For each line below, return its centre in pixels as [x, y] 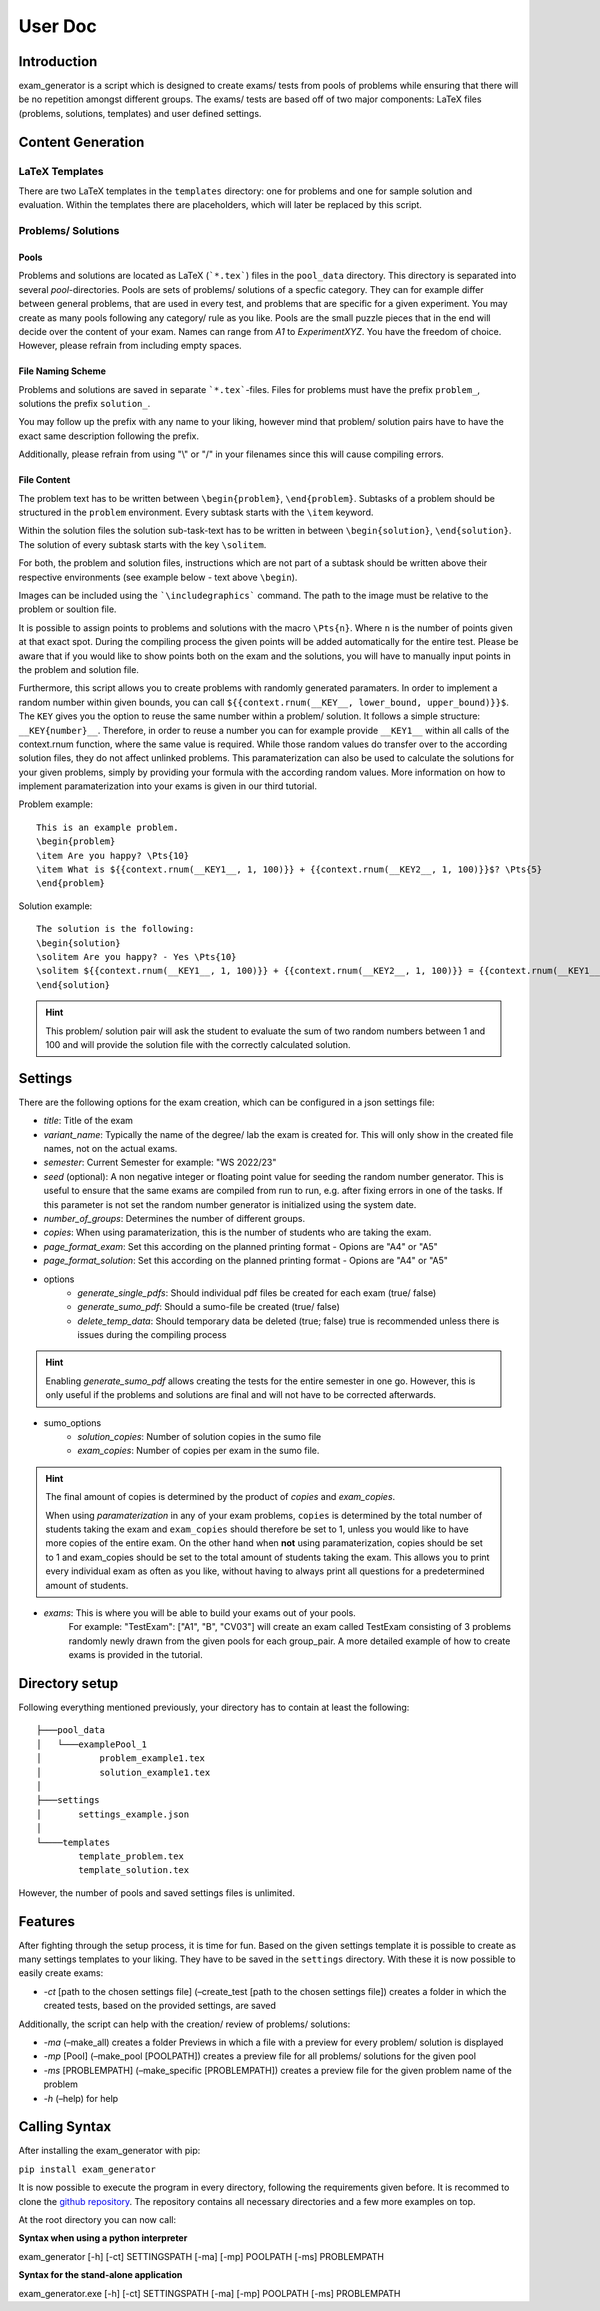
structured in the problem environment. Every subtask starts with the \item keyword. [196, 512]
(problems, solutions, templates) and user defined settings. [140, 113]
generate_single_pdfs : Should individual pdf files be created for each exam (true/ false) [257, 1292]
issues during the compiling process [152, 1335]
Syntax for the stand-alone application [100, 2275]
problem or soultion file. [67, 609]
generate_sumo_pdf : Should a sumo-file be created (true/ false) [208, 1307]
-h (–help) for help [81, 2098]
